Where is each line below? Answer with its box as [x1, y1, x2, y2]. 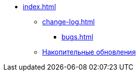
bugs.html [62, 33, 93, 41]
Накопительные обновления [42, 48, 136, 56]
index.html [23, 2, 56, 11]
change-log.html [42, 18, 95, 26]
